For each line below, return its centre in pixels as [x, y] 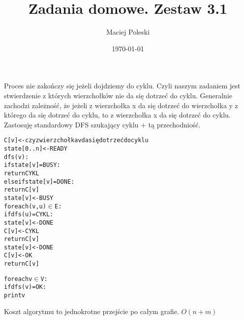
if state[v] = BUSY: [32, 165]
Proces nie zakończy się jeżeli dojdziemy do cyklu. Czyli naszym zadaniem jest [122, 86]
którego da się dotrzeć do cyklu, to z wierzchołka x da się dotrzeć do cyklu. [117, 115]
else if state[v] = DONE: [39, 181]
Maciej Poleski [128, 32]
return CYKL [22, 173]
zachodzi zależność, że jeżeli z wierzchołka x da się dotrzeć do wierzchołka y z [121, 105]
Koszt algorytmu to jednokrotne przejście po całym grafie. [91, 311]
